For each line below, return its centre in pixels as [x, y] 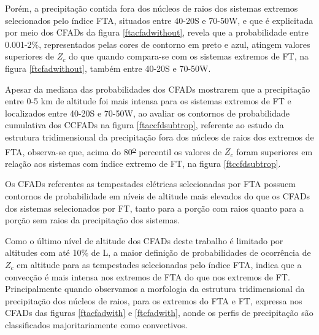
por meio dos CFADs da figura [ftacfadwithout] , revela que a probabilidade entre [157, 32]
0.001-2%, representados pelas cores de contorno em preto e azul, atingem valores [158, 44]
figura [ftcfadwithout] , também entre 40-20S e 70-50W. [108, 68]
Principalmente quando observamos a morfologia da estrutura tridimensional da [155, 289]
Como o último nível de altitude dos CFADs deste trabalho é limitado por [144, 240]
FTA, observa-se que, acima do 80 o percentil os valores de [113, 150]
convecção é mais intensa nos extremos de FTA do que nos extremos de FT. [148, 276]
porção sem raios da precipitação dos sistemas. [92, 220]
